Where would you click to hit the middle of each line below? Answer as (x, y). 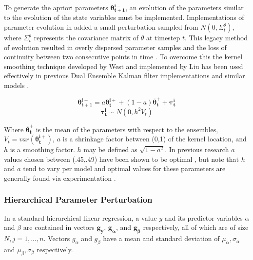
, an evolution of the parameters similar (185, 7)
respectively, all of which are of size (196, 227)
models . (17, 85)
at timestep (163, 38)
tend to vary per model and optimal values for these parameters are (124, 168)
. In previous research (197, 149)
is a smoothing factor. (42, 149)
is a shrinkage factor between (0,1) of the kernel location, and (155, 139)
